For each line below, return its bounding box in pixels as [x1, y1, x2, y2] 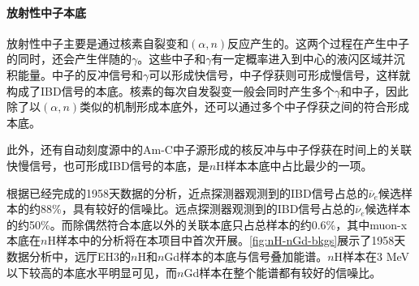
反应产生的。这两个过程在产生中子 [227, 34, 410, 51]
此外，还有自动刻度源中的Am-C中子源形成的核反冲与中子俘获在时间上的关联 [6, 141, 412, 158]
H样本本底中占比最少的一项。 [216, 156, 373, 173]
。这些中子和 [137, 50, 206, 67]
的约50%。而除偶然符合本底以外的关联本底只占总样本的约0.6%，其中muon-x [6, 216, 408, 233]
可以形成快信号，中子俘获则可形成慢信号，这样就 [149, 66, 411, 83]
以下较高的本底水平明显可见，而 [6, 263, 177, 280]
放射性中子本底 [6, 3, 86, 20]
